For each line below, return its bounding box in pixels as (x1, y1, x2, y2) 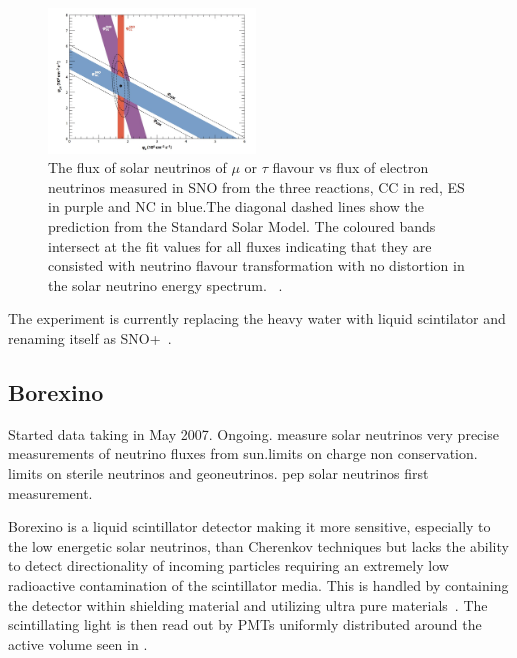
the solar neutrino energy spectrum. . (48, 274, 283, 295)
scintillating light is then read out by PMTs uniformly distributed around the (8, 614, 482, 635)
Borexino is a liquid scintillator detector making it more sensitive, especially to (8, 516, 491, 537)
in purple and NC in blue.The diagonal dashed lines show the (48, 196, 424, 217)
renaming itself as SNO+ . (8, 328, 172, 348)
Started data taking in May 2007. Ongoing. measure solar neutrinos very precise (8, 423, 499, 444)
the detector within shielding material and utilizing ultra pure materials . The (8, 594, 488, 615)
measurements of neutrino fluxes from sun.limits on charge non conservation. (8, 443, 478, 464)
